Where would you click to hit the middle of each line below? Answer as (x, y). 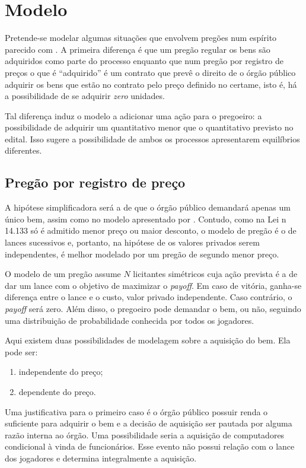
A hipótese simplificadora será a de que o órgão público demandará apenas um (148, 207)
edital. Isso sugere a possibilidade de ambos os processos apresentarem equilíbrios (152, 139)
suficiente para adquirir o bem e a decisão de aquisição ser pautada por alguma (149, 423)
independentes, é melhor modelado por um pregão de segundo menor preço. (142, 254)
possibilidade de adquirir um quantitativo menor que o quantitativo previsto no (149, 127)
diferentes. (23, 150)
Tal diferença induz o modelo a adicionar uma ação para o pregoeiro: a (133, 115)
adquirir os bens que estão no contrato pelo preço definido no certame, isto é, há (151, 84)
